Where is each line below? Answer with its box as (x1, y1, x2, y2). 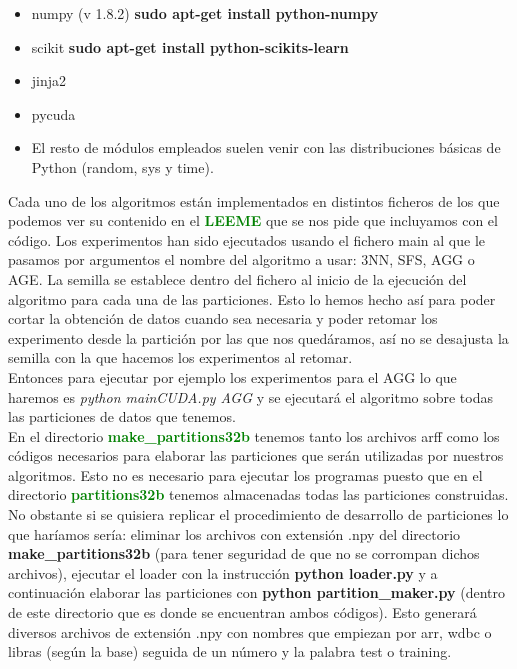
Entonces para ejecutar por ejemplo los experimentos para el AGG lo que (8, 366, 457, 387)
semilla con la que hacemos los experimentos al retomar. (8, 347, 353, 368)
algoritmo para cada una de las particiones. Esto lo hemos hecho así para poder (8, 288, 496, 309)
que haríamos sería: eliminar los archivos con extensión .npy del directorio (8, 523, 461, 544)
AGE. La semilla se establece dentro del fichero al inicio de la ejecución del (8, 268, 467, 289)
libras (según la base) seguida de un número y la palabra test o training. (8, 641, 452, 662)
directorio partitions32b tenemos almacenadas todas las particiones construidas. (8, 484, 509, 505)
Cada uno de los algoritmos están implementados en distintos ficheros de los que (8, 190, 500, 211)
